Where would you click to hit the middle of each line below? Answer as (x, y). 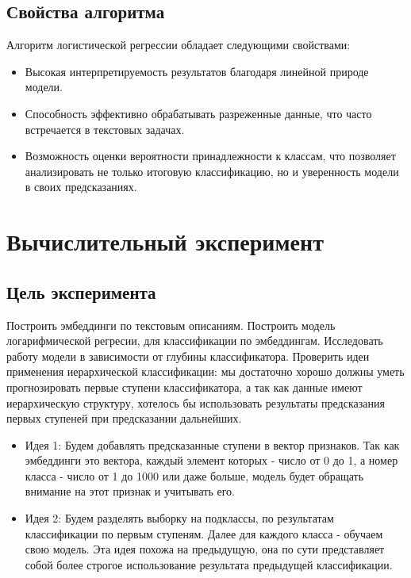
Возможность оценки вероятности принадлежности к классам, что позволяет (210, 156)
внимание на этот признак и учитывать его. (130, 491)
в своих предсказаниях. (81, 187)
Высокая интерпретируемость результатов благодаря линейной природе (197, 71)
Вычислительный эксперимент (165, 241)
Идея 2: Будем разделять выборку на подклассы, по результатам (179, 518)
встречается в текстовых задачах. (105, 129)
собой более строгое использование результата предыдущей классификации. (209, 564)
